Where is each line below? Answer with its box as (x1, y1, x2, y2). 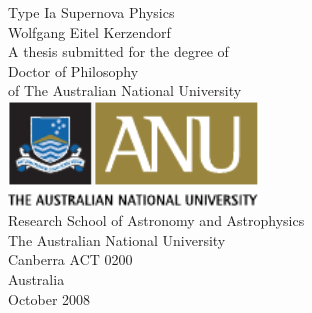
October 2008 (8, 288, 91, 309)
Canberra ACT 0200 (8, 249, 133, 270)
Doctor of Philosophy (8, 60, 139, 81)
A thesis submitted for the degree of (8, 41, 229, 62)
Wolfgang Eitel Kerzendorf (8, 21, 171, 42)
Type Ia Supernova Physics (8, 2, 175, 22)
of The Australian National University (8, 80, 242, 101)
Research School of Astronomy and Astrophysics (8, 210, 305, 231)
